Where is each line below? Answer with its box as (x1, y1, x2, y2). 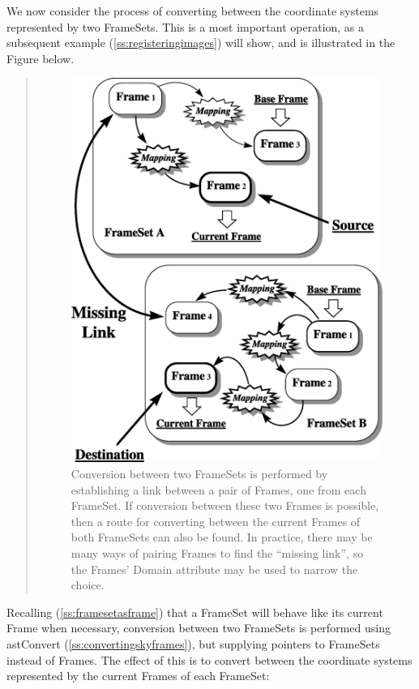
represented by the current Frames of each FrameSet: (6, 667, 270, 684)
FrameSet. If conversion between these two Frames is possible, (71, 497, 379, 514)
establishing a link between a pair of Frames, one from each (71, 481, 366, 498)
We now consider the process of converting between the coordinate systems (6, 2, 379, 19)
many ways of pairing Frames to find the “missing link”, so (71, 544, 364, 561)
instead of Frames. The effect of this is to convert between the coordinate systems (6, 651, 413, 668)
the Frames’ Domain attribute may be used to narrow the (71, 560, 358, 577)
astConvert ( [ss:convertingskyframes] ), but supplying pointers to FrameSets (6, 635, 380, 652)
